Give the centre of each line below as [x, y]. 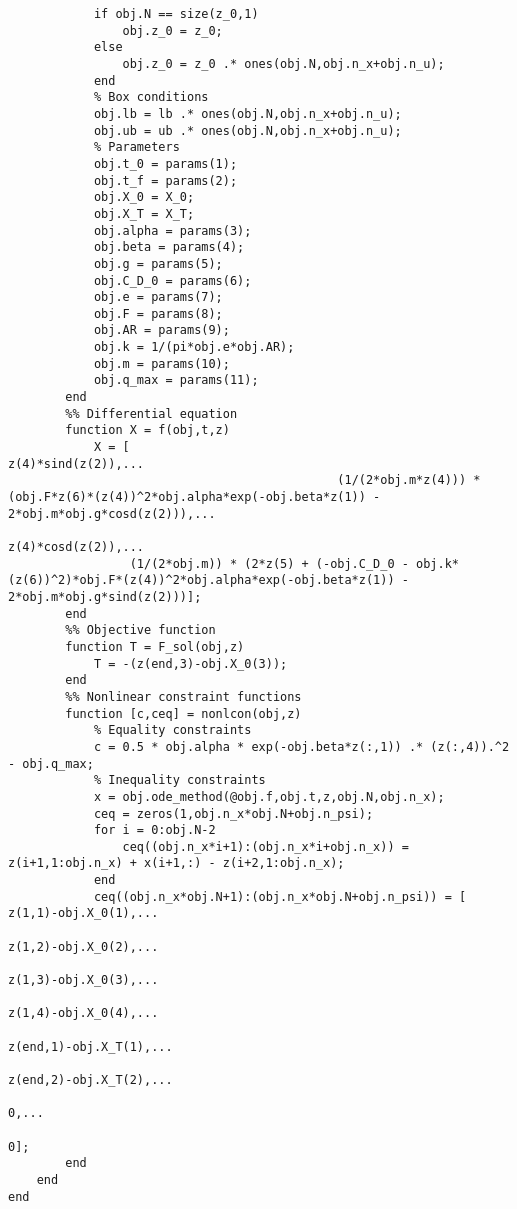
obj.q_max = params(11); [176, 380]
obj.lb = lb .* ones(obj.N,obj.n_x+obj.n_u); [247, 113]
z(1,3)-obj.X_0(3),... [83, 980]
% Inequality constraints [179, 780]
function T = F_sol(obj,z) [155, 646]
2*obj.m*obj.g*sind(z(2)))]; [105, 596]
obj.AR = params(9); [161, 330]
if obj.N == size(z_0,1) [176, 14]
